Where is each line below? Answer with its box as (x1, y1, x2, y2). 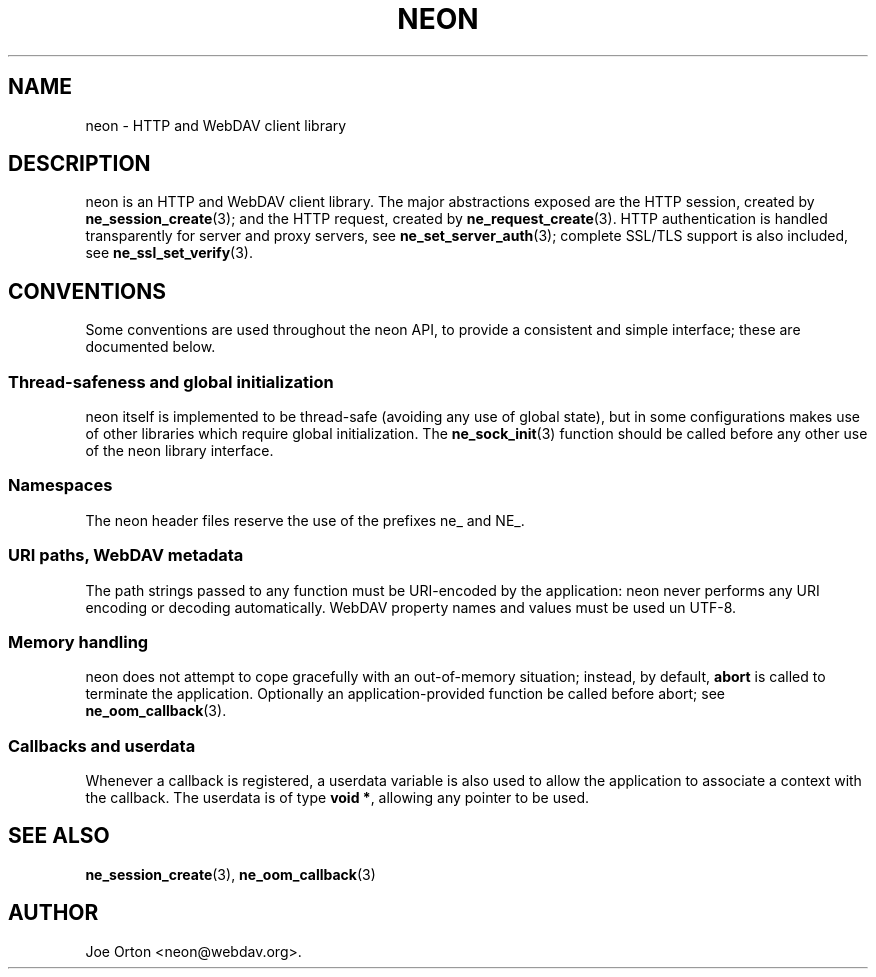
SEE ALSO (8, 823, 110, 849)
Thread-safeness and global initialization (8, 371, 334, 392)
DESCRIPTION (8, 151, 151, 177)
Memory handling (8, 631, 149, 652)
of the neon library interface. (85, 442, 274, 460)
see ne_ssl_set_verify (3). (85, 244, 253, 262)
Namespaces (8, 475, 113, 496)
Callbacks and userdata (8, 735, 196, 756)
